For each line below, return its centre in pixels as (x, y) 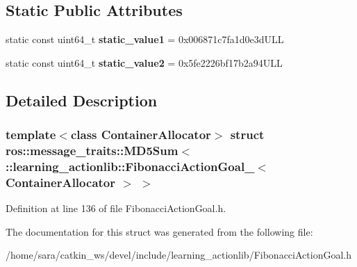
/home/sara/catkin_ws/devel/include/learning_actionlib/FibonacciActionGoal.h (178, 255)
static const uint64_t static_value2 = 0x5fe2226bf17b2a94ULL (144, 62)
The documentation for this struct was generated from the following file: (159, 231)
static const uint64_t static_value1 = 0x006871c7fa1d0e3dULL (145, 39)
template (31, 135)
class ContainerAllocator (141, 135)
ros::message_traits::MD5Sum (92, 151)
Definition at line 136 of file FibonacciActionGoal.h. (116, 208)
